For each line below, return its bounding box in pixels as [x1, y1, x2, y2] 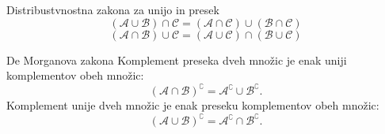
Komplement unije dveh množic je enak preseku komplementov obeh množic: [6, 97, 379, 114]
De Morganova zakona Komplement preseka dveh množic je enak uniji [6, 51, 347, 68]
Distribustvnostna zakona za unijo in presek [6, 2, 219, 17]
